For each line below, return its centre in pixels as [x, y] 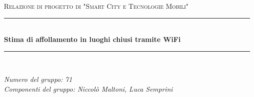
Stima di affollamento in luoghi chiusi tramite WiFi [92, 39]
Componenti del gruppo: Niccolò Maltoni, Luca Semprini [88, 88]
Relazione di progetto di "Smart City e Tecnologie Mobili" [96, 6]
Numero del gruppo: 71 [38, 79]
